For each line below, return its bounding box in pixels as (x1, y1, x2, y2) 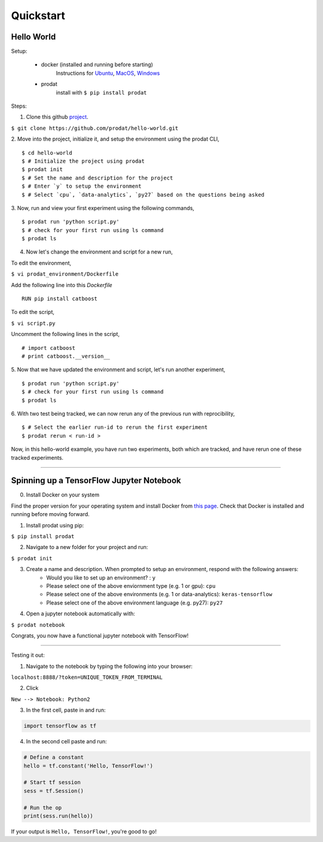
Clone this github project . (26, 114, 89, 121)
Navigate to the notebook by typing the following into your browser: (26, 663, 193, 670)
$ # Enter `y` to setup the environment (22, 183, 142, 190)
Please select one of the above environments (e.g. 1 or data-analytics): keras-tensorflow (46, 591, 272, 598)
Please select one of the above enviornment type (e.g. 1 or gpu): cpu (46, 582, 216, 589)
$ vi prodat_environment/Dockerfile (11, 271, 119, 277)
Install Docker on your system (26, 491, 100, 499)
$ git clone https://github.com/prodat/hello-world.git (11, 124, 179, 132)
